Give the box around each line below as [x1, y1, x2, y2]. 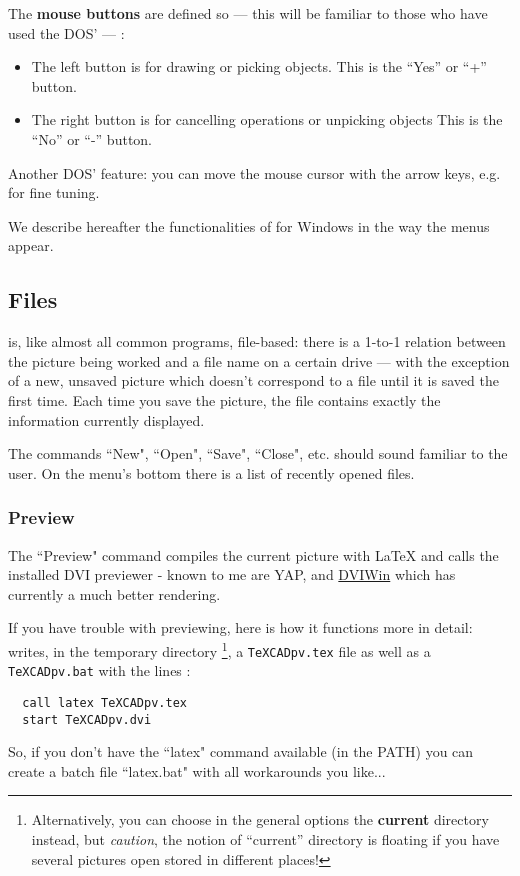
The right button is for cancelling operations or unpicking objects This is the [31, 109, 503, 130]
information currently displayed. [8, 409, 205, 430]
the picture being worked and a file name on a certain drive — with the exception [8, 350, 510, 371]
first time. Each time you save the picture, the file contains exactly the [8, 389, 441, 410]
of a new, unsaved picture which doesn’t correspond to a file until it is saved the [8, 370, 499, 391]
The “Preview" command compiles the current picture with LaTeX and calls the [8, 544, 499, 565]
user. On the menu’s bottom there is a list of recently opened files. [8, 462, 415, 483]
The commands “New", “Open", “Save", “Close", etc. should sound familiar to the [8, 443, 508, 464]
